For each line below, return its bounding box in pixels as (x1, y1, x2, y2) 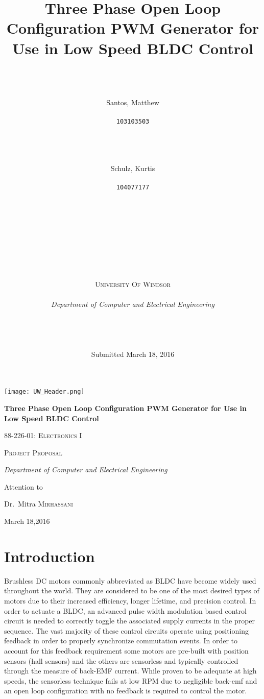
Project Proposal (4, 447, 62, 457)
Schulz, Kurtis (110, 162, 155, 173)
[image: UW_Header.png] (4, 388, 85, 396)
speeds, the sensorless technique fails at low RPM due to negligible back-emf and (4, 675, 257, 686)
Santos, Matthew (106, 97, 159, 108)
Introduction (4, 545, 95, 566)
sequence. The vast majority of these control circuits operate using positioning (4, 625, 249, 636)
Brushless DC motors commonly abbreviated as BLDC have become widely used (4, 575, 256, 586)
